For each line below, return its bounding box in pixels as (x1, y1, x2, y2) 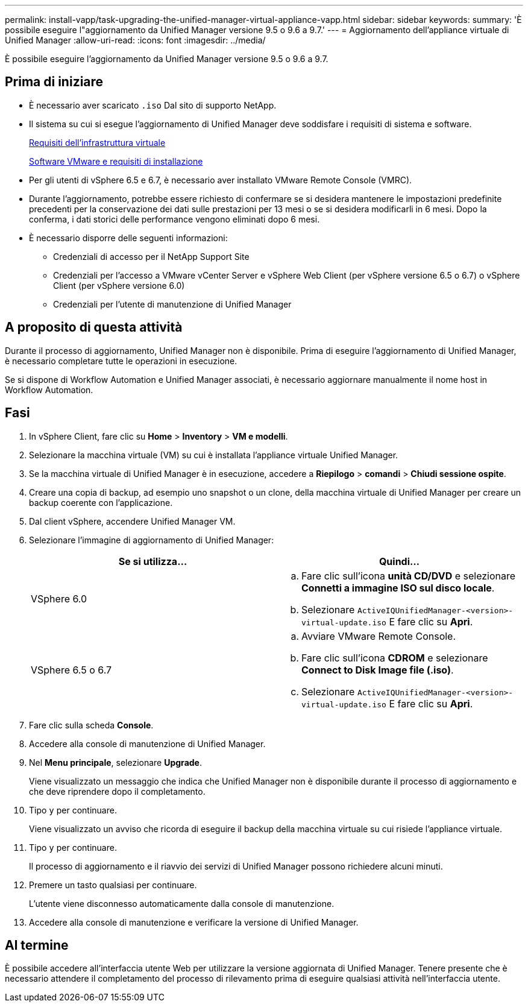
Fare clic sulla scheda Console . (29, 719, 154, 730)
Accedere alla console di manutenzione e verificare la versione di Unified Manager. (29, 917, 359, 927)
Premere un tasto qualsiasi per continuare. (29, 879, 197, 890)
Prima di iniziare (5, 74, 104, 90)
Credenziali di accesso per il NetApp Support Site (53, 251, 250, 262)
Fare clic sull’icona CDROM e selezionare (301, 651, 488, 664)
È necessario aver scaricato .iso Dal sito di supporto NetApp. (29, 99, 277, 110)
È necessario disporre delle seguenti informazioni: (29, 232, 228, 243)
